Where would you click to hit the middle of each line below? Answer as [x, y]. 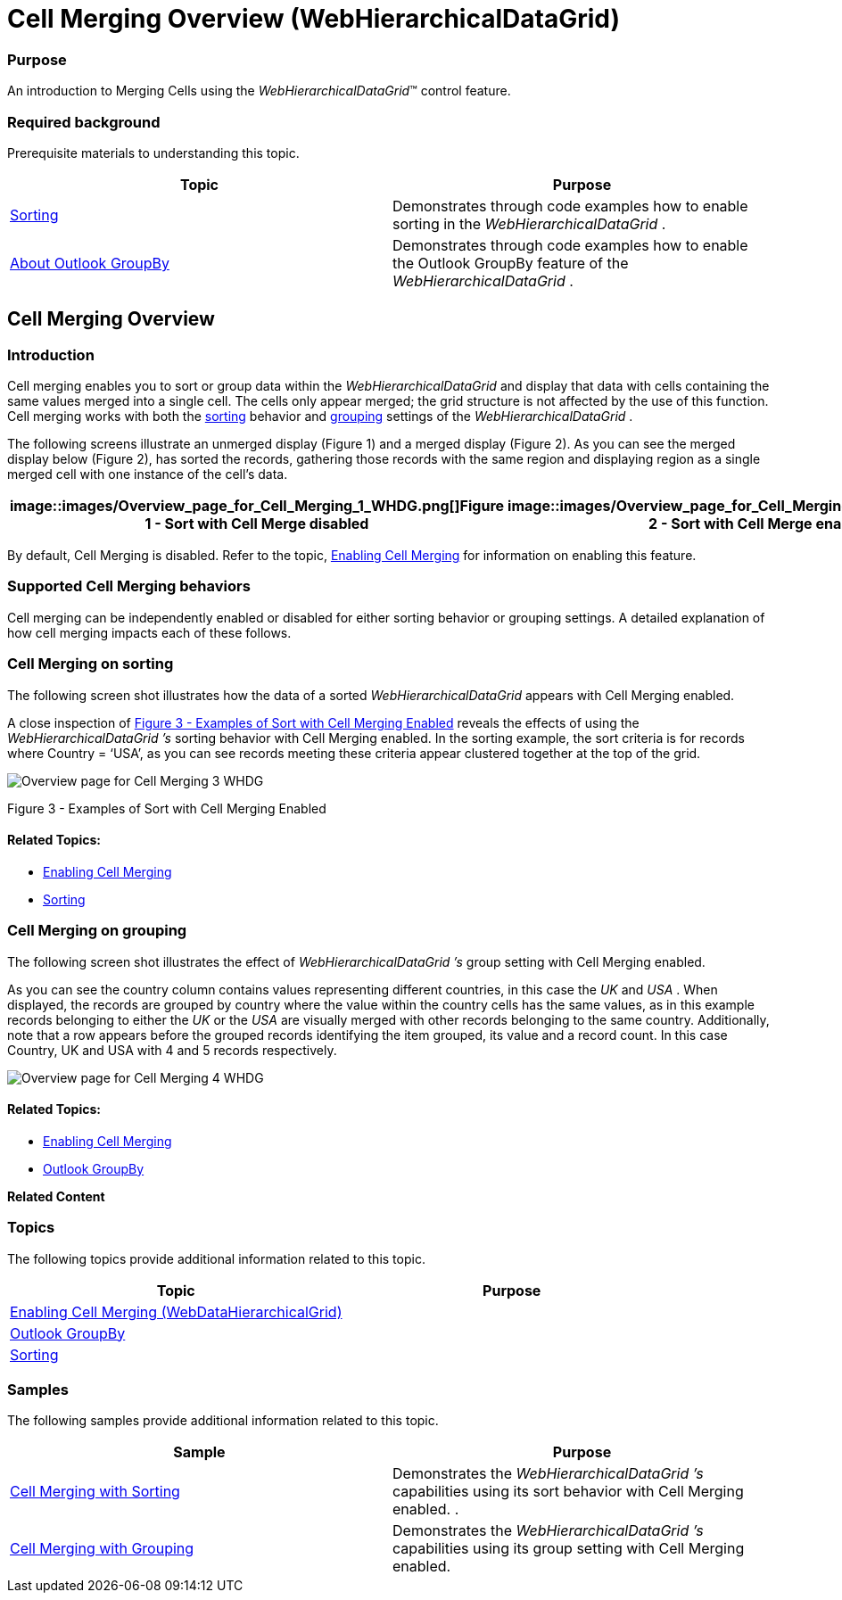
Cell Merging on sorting [91, 664]
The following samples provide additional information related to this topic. [223, 1421]
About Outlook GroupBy [90, 263]
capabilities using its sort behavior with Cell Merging [568, 1492]
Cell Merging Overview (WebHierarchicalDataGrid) [314, 19]
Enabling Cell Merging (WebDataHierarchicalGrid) [176, 1311]
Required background [84, 122]
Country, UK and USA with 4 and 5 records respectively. [172, 1050]
